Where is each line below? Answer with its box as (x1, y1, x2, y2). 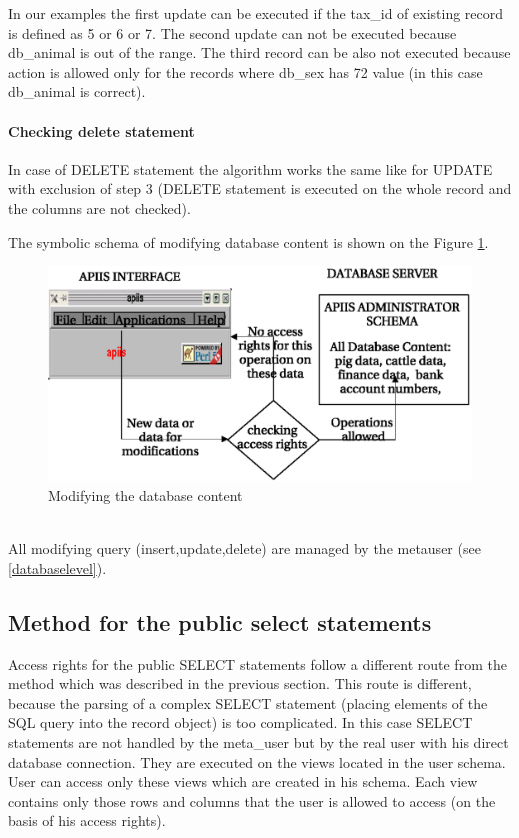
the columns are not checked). (8, 197, 191, 218)
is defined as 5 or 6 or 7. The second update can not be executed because (8, 22, 457, 43)
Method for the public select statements (8, 606, 432, 637)
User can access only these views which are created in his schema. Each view (8, 771, 478, 792)
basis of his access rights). (8, 810, 166, 831)
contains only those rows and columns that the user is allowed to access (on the (8, 790, 496, 811)
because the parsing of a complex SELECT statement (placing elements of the (8, 692, 488, 713)
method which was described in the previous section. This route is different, (8, 673, 472, 694)
